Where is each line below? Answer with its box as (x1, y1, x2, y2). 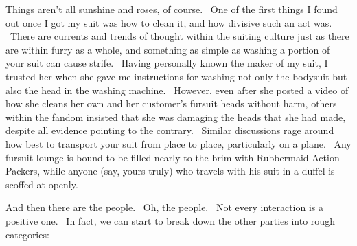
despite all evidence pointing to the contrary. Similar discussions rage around (5, 123, 334, 137)
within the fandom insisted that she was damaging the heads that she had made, (5, 109, 346, 124)
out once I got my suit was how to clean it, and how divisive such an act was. (5, 15, 332, 30)
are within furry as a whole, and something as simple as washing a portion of (5, 42, 330, 56)
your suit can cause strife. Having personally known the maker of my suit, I (5, 56, 328, 70)
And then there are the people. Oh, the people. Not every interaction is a (5, 200, 324, 214)
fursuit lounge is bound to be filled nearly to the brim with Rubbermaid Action (5, 150, 340, 164)
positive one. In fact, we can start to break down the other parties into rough (5, 213, 335, 227)
